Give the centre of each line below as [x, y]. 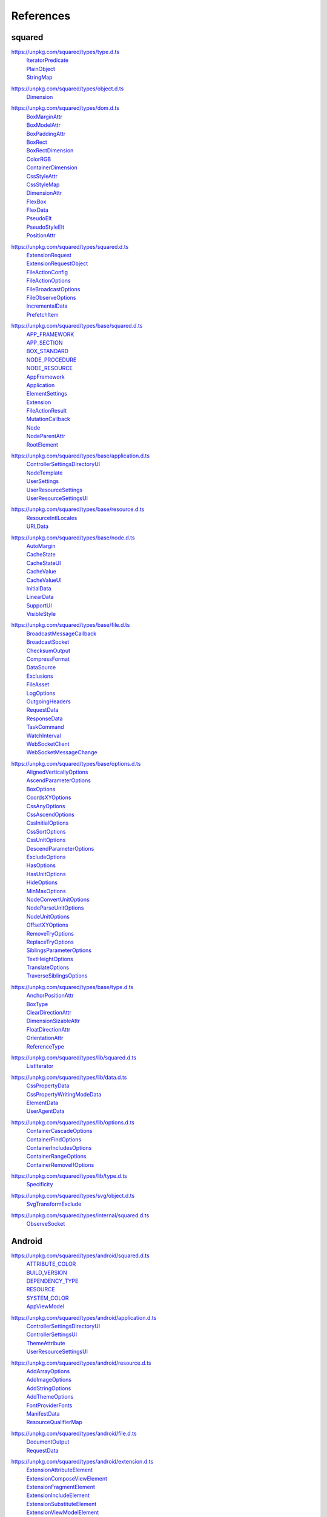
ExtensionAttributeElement [60, 1470]
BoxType [37, 1004]
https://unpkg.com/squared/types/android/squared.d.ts [80, 1255]
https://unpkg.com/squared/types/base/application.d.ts [81, 456]
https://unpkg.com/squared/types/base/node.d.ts [73, 538]
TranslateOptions [48, 967]
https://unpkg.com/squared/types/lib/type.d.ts [69, 1176]
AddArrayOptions [48, 1371]
